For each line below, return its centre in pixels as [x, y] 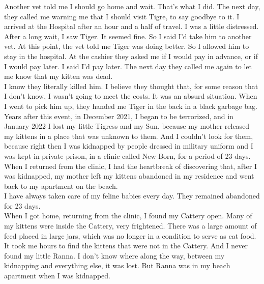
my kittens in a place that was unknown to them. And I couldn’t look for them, [129, 136]
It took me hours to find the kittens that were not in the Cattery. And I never [126, 246]
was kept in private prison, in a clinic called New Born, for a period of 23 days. [127, 155]
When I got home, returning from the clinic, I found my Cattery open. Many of [128, 216]
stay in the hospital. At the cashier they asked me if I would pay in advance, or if [131, 56]
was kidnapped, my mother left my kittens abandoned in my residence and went [129, 176]
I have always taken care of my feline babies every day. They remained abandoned [132, 196]
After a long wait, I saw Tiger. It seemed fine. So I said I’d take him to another [128, 36]
